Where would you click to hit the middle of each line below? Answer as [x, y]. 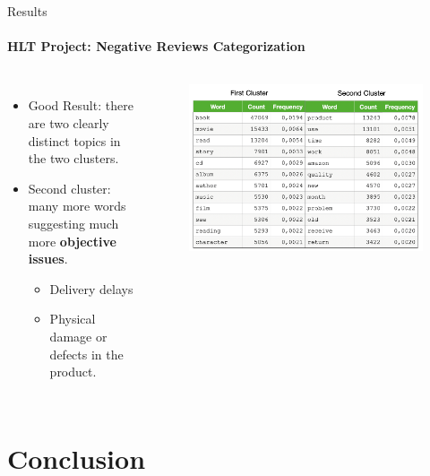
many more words [77, 206]
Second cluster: [69, 188]
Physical [73, 319]
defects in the [86, 354]
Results [27, 11]
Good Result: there [81, 105]
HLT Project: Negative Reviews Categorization [156, 46]
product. [73, 372]
